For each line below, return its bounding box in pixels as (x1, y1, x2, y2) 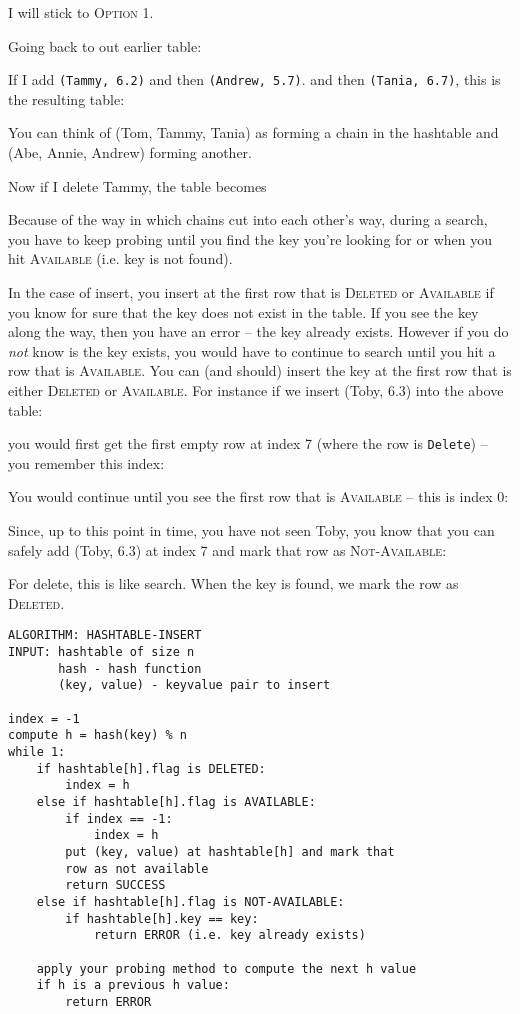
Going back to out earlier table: (8, 35, 202, 56)
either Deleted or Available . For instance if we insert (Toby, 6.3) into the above (8, 379, 504, 400)
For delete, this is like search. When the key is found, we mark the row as (8, 573, 459, 594)
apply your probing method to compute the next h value (36, 961, 417, 976)
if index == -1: (65, 811, 173, 826)
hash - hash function (58, 661, 202, 676)
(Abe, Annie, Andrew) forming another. (8, 142, 252, 163)
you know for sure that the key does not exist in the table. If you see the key (8, 301, 479, 322)
